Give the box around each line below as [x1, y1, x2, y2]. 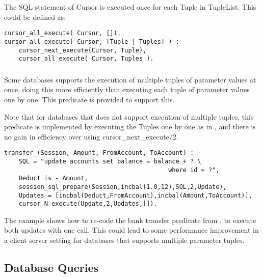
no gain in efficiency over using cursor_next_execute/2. [4, 131, 178, 142]
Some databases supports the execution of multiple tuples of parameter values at [4, 74, 256, 85]
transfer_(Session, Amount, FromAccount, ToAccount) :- [4, 149, 198, 157]
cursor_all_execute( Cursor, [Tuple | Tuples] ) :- [4, 38, 183, 45]
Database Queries [4, 260, 99, 275]
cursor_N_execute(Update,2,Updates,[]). [18, 200, 157, 208]
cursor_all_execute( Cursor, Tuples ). [18, 55, 154, 63]
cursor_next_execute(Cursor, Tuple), [18, 46, 147, 54]
